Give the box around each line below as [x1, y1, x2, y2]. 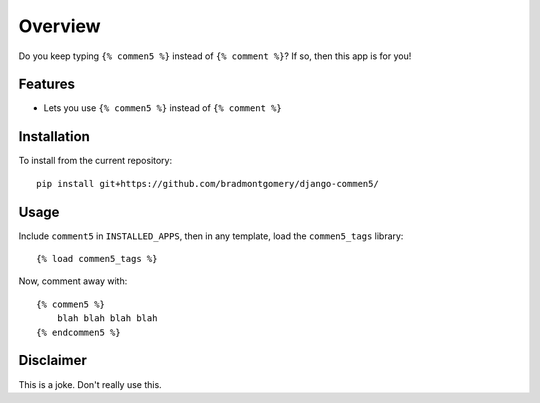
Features [18, 76, 75, 93]
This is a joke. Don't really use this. [18, 378, 162, 390]
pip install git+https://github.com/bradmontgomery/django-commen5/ [36, 178, 379, 189]
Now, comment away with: [18, 275, 128, 287]
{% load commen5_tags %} [36, 253, 158, 265]
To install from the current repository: [18, 155, 173, 167]
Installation [18, 128, 90, 145]
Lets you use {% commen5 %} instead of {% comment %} [43, 102, 282, 114]
